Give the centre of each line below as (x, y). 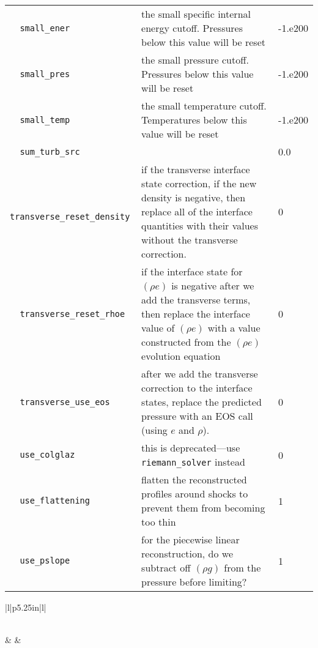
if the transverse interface (196, 169)
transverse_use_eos (65, 402)
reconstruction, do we (187, 553)
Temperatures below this (194, 120)
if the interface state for (192, 271)
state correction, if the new (199, 183)
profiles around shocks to (195, 493)
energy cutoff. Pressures (192, 28)
